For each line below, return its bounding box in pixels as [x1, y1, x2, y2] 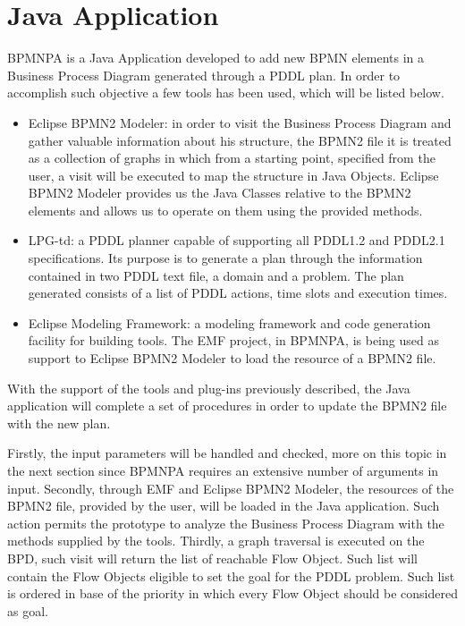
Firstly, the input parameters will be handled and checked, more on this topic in [7, 444, 447, 462]
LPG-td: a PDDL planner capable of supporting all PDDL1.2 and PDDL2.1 [28, 231, 445, 250]
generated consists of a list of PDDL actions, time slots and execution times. [28, 283, 448, 302]
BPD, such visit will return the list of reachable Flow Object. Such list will [7, 548, 418, 567]
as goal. [7, 601, 48, 620]
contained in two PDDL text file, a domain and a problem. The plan [28, 266, 404, 284]
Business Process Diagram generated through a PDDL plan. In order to [7, 65, 401, 84]
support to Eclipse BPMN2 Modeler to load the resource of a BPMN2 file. [28, 349, 436, 368]
